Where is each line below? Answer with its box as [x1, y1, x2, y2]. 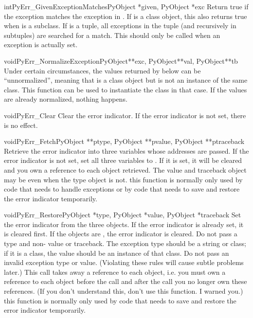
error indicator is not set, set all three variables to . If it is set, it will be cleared [4, 155, 242, 165]
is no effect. [4, 120, 38, 130]
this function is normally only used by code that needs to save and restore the [4, 295, 236, 305]
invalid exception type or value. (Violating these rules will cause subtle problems [4, 257, 244, 267]
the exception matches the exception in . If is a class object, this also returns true [4, 11, 247, 21]
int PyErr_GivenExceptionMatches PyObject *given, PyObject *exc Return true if [4, 1, 249, 11]
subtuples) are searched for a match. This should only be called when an [4, 30, 220, 40]
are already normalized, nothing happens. [4, 94, 127, 104]
